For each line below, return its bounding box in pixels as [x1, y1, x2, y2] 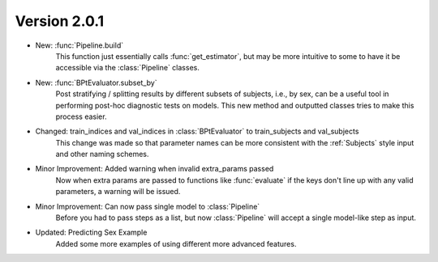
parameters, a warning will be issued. [55, 187, 181, 196]
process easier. [55, 112, 107, 121]
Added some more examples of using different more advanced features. [55, 239, 297, 248]
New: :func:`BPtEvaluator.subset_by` [35, 78, 157, 87]
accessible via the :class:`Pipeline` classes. [55, 63, 200, 73]
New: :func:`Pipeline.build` [35, 40, 124, 50]
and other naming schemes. [55, 150, 149, 159]
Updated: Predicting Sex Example [35, 227, 148, 238]
